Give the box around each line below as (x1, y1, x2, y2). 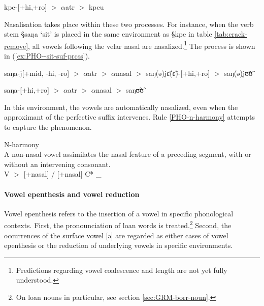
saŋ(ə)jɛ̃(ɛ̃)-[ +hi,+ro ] (146, 67, 210, 78)
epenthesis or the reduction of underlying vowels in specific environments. (4, 240, 233, 251)
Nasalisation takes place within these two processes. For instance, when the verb (4, 18, 254, 29)
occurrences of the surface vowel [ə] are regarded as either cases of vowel (4, 230, 228, 240)
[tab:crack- (214, 29, 247, 39)
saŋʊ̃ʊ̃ (125, 85, 144, 95)
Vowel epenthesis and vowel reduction (4, 188, 140, 199)
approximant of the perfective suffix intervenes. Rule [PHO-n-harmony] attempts (4, 112, 255, 122)
